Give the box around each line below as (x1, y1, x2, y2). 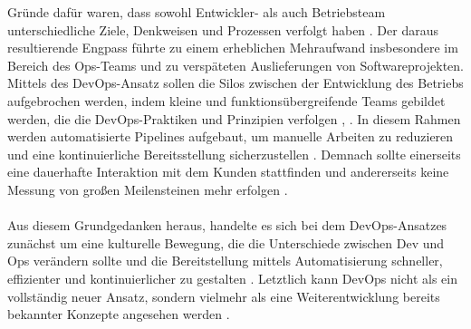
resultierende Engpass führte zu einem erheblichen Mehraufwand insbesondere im (7, 38, 458, 57)
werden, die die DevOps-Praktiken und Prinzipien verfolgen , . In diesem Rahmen (7, 109, 461, 128)
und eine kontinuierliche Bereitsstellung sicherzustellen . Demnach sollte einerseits (7, 144, 461, 163)
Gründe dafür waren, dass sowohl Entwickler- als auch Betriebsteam (7, 3, 386, 21)
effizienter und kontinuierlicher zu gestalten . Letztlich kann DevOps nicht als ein (7, 268, 457, 287)
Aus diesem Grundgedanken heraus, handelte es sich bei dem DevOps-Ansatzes (7, 216, 447, 235)
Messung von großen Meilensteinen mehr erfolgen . (7, 179, 288, 198)
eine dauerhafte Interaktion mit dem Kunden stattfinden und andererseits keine (7, 162, 449, 181)
